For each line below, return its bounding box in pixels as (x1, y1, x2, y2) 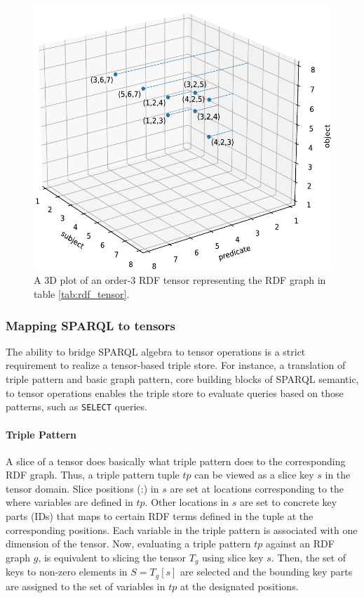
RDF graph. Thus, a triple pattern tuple (6, 467, 180, 482)
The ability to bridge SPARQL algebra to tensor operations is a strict (6, 344, 306, 358)
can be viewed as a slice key (194, 467, 314, 482)
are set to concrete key (240, 495, 337, 509)
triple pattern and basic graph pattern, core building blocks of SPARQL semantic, (6, 372, 359, 386)
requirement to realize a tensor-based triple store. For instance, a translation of (6, 358, 346, 372)
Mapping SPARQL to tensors (6, 316, 175, 334)
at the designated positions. (180, 578, 299, 593)
